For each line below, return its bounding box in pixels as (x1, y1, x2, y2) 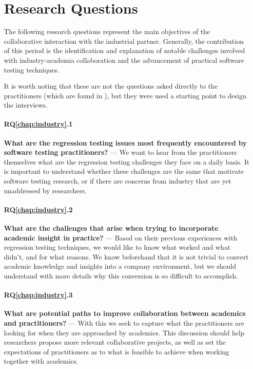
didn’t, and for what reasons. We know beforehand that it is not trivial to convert (4, 251, 249, 261)
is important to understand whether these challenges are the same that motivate (4, 166, 244, 176)
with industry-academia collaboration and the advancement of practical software (4, 55, 244, 65)
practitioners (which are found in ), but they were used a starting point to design (4, 90, 247, 100)
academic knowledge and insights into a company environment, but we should (4, 261, 236, 271)
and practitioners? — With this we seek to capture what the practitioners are (4, 317, 244, 328)
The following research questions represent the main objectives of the (4, 26, 210, 37)
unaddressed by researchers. (4, 185, 87, 195)
